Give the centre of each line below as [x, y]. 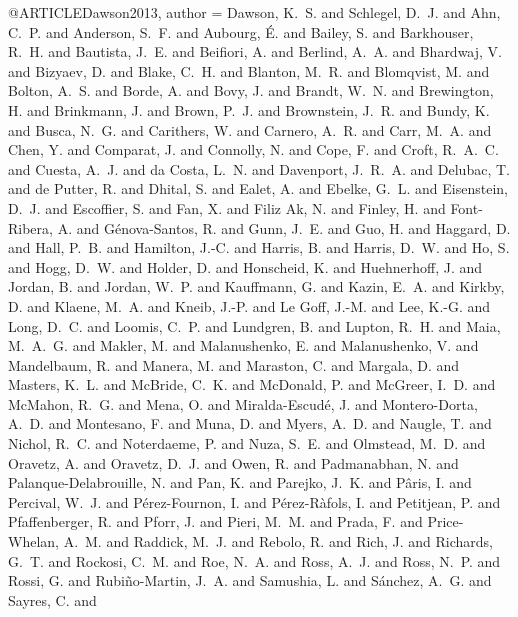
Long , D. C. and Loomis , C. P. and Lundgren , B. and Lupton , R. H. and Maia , [254, 325]
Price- [445, 521]
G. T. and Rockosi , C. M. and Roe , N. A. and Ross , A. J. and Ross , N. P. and [254, 560]
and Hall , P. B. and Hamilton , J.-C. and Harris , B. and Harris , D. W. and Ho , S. [259, 247]
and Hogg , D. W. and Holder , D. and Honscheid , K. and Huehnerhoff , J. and [245, 266]
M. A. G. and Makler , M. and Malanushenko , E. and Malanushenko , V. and [243, 345]
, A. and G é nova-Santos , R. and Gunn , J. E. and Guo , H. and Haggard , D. [280, 227]
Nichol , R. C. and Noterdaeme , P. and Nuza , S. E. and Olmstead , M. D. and [247, 443]
